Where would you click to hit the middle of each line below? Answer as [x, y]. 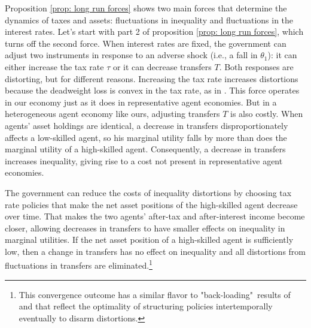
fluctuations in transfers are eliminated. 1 [79, 264]
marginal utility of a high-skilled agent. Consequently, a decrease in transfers [145, 149]
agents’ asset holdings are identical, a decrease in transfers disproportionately [147, 125]
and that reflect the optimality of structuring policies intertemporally [146, 306]
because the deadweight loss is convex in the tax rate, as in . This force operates [152, 90]
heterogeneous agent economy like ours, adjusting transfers [112, 114]
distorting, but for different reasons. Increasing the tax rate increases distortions [152, 78]
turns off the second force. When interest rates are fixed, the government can [146, 43]
